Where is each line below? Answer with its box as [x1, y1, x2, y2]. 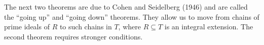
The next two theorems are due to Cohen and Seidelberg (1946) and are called [4, 2, 248, 12]
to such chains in [59, 21, 112, 32]
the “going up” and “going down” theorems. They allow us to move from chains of [4, 11, 259, 22]
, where [118, 21, 141, 32]
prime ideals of [4, 21, 50, 32]
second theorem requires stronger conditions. [4, 31, 143, 41]
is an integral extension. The [164, 21, 253, 32]
